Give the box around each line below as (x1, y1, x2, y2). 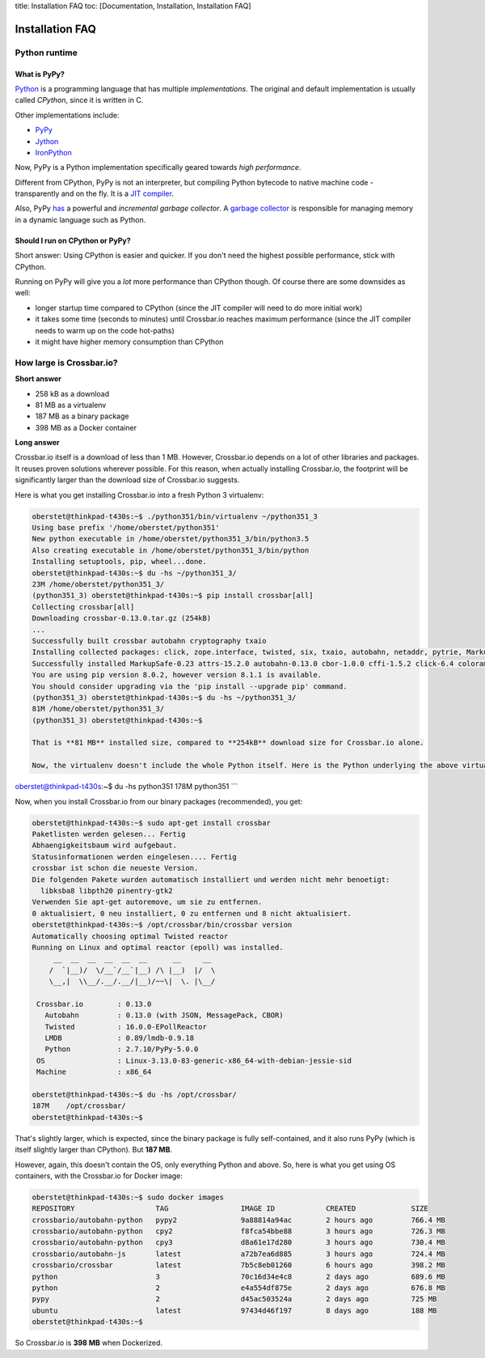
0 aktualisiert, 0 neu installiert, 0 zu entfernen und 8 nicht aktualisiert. (32, 909, 352, 918)
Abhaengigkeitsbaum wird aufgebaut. (32, 841, 178, 850)
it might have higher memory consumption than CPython (35, 337, 224, 346)
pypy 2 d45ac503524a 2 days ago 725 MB (32, 1295, 437, 1304)
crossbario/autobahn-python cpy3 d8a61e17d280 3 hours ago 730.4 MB (32, 1238, 446, 1247)
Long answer (15, 438, 60, 448)
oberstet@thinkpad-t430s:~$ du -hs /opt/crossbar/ (32, 1089, 238, 1099)
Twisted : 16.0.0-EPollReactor (44, 1022, 208, 1031)
